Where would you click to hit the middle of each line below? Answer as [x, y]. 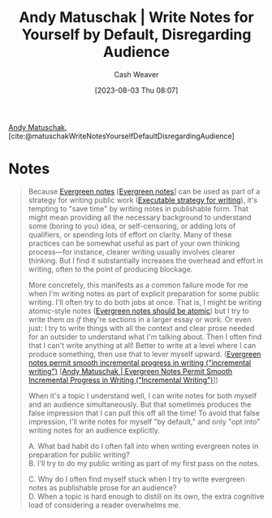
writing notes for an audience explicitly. [94, 430]
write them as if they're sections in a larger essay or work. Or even [140, 319]
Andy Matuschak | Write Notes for [136, 17]
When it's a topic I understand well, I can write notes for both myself [142, 395]
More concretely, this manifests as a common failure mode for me [138, 285]
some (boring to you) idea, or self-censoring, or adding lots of [132, 226]
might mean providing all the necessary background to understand [140, 217]
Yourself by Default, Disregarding [136, 35]
